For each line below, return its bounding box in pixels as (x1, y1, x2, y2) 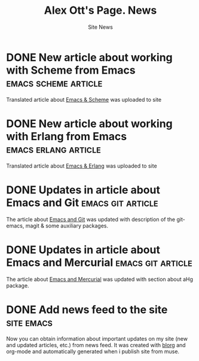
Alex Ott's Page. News (44, 4, 157, 17)
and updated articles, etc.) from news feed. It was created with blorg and (6, 342, 186, 349)
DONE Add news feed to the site (6, 303, 168, 316)
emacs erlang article (6, 142, 102, 156)
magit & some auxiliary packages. (25, 222, 109, 229)
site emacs (6, 316, 53, 329)
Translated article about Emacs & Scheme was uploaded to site (6, 96, 162, 103)
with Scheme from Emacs (6, 63, 136, 77)
